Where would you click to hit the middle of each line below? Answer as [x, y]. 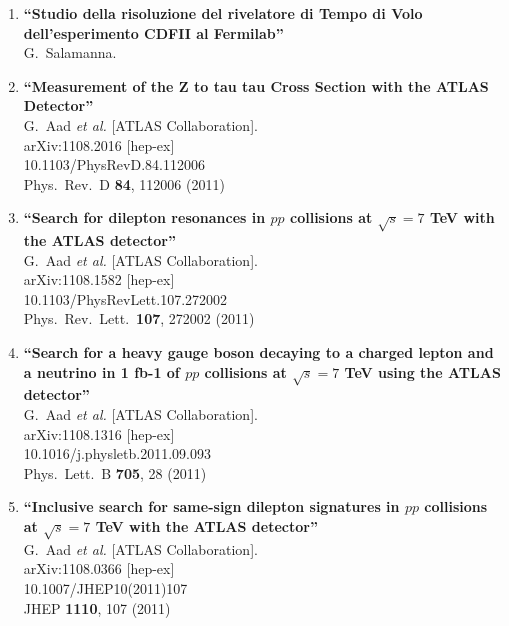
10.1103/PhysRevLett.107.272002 [125, 298]
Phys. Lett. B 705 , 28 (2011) [115, 472]
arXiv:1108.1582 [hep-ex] [99, 279]
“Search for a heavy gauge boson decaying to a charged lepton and [258, 352]
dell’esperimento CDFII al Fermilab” [153, 32]
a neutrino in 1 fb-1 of [101, 371]
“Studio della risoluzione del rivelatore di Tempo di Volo [223, 13]
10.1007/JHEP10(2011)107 [105, 587]
